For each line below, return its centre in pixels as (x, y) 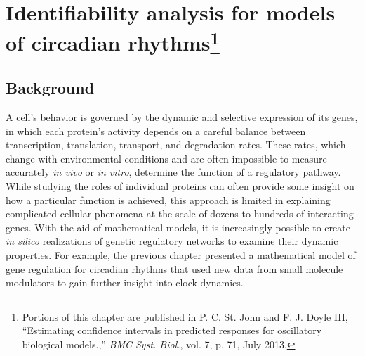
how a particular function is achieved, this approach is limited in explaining (168, 199)
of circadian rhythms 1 (113, 41)
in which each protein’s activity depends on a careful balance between (156, 131)
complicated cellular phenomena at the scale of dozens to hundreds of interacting (180, 214)
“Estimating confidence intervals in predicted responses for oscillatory (172, 330)
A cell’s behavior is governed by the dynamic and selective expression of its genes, (182, 117)
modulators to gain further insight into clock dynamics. (125, 282)
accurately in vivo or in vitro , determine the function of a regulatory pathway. (173, 172)
